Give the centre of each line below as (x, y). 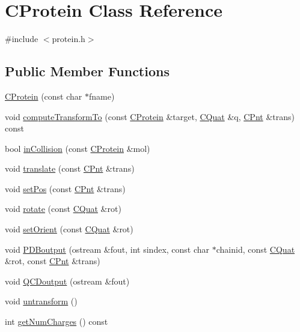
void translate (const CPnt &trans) (70, 168)
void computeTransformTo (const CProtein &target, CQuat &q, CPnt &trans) (150, 116)
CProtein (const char (44, 96)
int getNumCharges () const (57, 321)
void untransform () (41, 301)
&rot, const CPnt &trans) (53, 261)
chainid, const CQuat (256, 249)
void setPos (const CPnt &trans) (65, 188)
